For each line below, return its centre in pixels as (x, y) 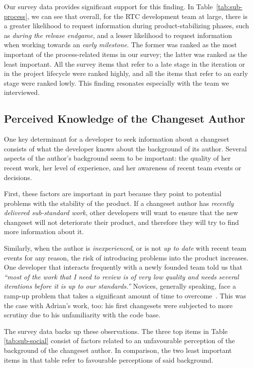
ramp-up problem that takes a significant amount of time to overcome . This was (125, 296)
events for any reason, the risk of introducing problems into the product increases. (126, 257)
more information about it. (44, 231)
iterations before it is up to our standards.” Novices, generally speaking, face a (120, 286)
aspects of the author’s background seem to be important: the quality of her (117, 158)
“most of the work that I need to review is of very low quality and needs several (121, 276)
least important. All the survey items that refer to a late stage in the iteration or (125, 64)
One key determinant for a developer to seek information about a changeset (117, 139)
